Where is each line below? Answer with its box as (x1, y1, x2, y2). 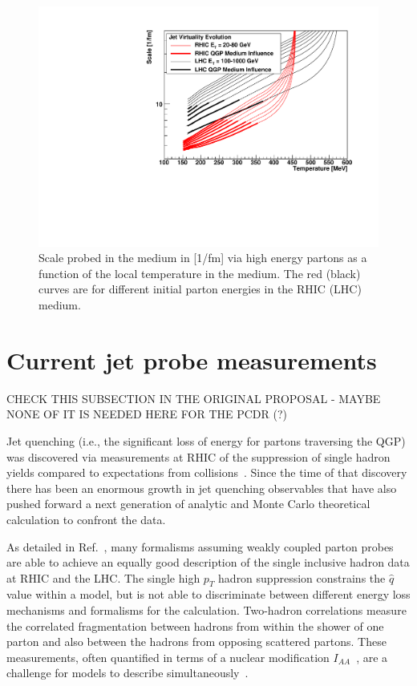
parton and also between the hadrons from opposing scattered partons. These (6, 633, 387, 650)
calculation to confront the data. (6, 510, 166, 527)
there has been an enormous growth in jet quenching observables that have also (6, 479, 397, 496)
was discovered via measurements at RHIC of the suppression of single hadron (6, 448, 391, 465)
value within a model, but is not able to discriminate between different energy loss (6, 586, 411, 603)
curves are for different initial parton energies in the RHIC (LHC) (38, 280, 362, 297)
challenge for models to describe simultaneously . (6, 664, 249, 681)
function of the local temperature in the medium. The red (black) (38, 264, 361, 281)
